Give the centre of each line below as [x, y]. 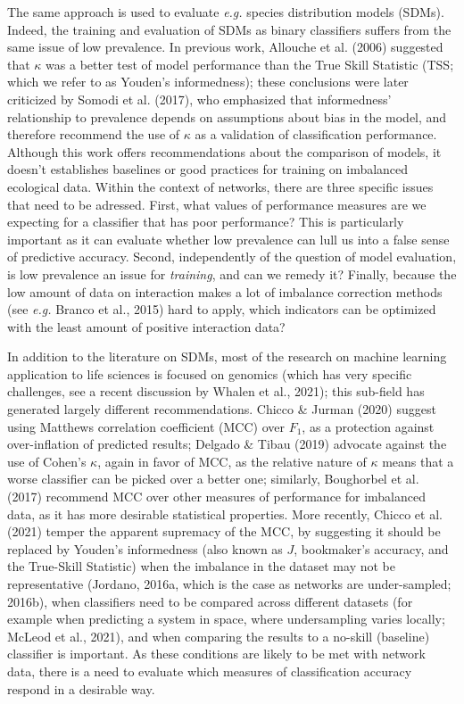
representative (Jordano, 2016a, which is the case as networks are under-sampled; [229, 584]
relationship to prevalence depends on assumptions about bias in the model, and [227, 116]
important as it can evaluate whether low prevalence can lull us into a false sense [228, 239]
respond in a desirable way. [81, 688]
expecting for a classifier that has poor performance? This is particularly [206, 222]
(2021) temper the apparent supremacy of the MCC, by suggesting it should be [224, 531]
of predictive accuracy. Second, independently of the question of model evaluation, [232, 257]
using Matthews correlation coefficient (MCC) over [146, 426]
